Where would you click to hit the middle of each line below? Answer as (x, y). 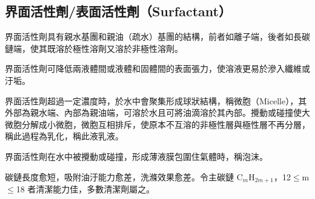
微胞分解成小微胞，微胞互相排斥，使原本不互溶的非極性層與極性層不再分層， (157, 124)
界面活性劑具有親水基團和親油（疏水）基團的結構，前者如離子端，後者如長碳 (157, 36)
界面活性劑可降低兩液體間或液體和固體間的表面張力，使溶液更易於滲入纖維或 (157, 68)
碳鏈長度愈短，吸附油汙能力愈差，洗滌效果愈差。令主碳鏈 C (124, 176)
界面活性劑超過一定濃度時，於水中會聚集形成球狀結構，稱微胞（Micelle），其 (156, 100)
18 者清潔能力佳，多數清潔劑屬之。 (85, 189)
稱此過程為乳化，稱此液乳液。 (64, 136)
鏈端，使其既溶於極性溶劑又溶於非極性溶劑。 (94, 48)
